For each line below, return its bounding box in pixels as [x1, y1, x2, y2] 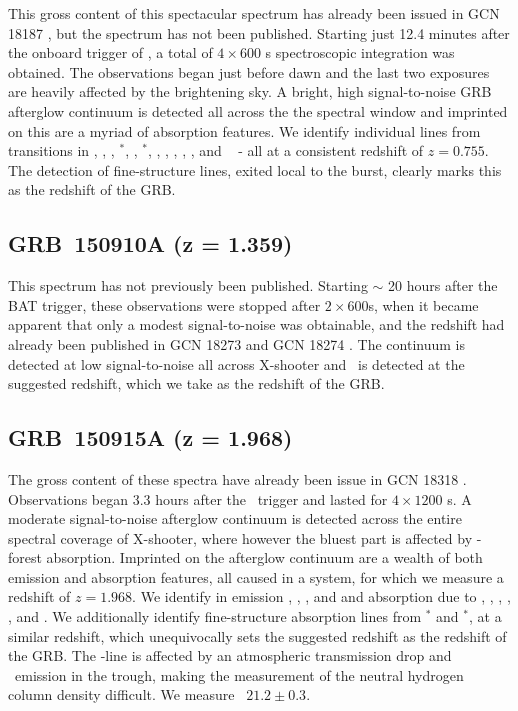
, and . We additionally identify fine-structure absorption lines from [8, 606, 422, 627]
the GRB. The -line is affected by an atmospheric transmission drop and [8, 645, 452, 666]
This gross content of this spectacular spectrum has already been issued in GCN [8, 3, 500, 23]
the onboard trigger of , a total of [8, 42, 213, 63]
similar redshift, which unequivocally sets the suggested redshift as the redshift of [8, 625, 507, 646]
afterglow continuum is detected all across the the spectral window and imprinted [8, 100, 508, 121]
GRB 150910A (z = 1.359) [8, 228, 293, 259]
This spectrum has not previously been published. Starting [8, 275, 368, 296]
